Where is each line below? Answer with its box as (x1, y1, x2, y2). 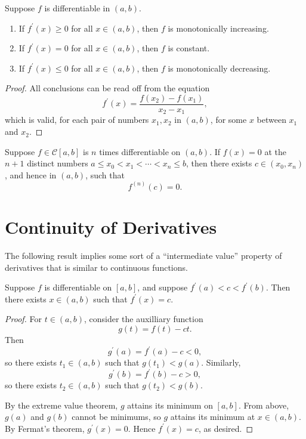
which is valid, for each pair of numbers (5, 113, 149, 126)
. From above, (238, 398, 289, 411)
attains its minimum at (170, 410, 255, 423)
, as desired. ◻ (198, 422, 254, 434)
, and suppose (137, 281, 188, 293)
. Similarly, (201, 356, 241, 369)
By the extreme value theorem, (5, 398, 118, 411)
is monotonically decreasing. (168, 61, 271, 74)
